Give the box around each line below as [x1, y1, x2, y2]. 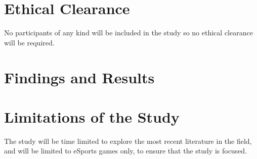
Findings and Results [4, 67, 155, 87]
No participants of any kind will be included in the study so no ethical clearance [4, 27, 253, 38]
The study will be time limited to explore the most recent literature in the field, [4, 135, 252, 146]
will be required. [4, 37, 55, 47]
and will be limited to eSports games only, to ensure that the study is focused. [4, 145, 247, 156]
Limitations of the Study [4, 106, 180, 127]
